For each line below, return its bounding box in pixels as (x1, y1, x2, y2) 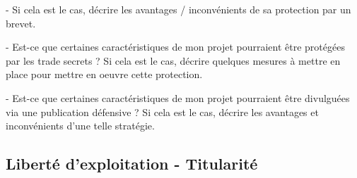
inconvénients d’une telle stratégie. (6, 118, 155, 133)
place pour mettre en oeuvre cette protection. (6, 67, 203, 82)
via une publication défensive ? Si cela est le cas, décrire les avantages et (6, 104, 319, 119)
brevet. (6, 15, 36, 30)
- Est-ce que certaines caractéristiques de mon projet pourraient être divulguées (6, 90, 350, 105)
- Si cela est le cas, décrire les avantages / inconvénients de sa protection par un (6, 2, 351, 16)
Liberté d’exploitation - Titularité (6, 153, 258, 174)
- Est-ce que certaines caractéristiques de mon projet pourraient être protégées (6, 39, 345, 54)
